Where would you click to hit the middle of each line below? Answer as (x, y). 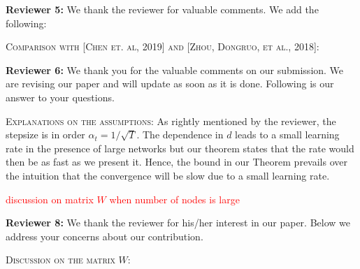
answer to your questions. (60, 97)
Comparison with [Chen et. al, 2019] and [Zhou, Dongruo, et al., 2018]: (163, 46)
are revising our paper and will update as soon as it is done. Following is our (170, 83)
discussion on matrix (50, 199)
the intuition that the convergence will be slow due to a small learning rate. (168, 175)
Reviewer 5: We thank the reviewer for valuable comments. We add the (162, 9)
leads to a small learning (287, 134)
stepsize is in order (45, 134)
